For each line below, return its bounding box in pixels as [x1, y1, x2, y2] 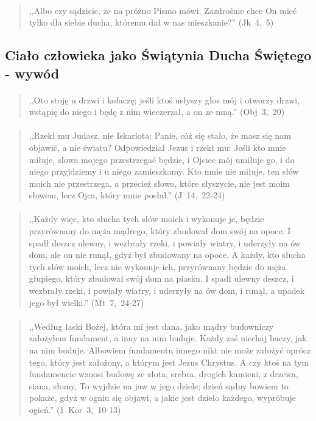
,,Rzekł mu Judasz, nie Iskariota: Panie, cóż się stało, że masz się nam [29, 129, 291, 142]
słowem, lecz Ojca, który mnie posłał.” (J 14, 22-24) [29, 189, 225, 201]
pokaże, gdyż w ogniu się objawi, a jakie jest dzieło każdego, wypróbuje [29, 391, 296, 404]
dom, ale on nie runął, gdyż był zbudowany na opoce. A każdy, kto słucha [29, 248, 306, 261]
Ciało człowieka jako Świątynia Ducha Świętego [5, 46, 312, 64]
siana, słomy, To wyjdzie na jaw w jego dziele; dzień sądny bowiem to [29, 379, 289, 392]
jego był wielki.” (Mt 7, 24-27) [29, 296, 144, 308]
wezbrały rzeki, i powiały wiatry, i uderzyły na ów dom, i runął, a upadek [29, 284, 305, 297]
